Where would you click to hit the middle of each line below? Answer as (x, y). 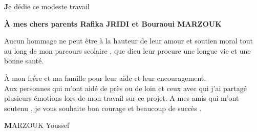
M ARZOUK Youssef (37, 125)
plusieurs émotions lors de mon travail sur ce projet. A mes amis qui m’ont (122, 98)
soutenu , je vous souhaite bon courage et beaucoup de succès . (103, 108)
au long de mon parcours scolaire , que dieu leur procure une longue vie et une (127, 50)
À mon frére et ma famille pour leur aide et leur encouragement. (105, 78)
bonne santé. (24, 61)
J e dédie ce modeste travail (47, 6)
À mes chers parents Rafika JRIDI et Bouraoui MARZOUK (113, 23)
